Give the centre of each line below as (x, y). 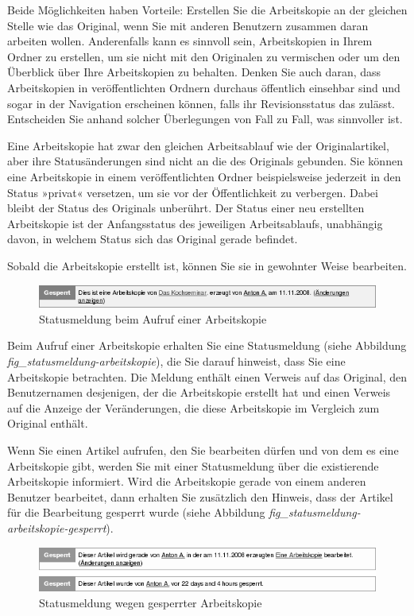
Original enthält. (48, 423)
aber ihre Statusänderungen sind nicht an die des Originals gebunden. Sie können (205, 161)
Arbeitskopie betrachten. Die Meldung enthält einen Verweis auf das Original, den (207, 376)
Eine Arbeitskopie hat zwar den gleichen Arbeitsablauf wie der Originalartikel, (198, 145)
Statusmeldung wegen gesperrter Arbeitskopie (151, 603)
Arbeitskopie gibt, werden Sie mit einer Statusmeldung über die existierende (193, 465)
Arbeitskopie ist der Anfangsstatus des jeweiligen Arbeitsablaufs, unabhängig (195, 223)
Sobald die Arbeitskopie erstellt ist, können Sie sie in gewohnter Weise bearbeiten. (207, 265)
